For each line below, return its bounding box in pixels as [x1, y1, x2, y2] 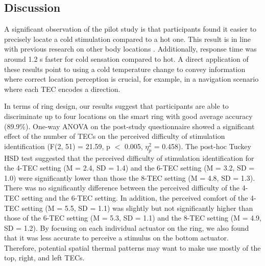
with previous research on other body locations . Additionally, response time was [4, 43, 257, 54]
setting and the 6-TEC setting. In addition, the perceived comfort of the [21, 192, 248, 203]
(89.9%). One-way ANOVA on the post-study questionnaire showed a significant [4, 120, 255, 131]
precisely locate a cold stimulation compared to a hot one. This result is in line [4, 33, 251, 44]
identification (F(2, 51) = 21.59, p [4, 140, 110, 151]
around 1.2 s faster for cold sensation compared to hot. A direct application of [4, 53, 249, 64]
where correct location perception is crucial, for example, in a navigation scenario [4, 74, 259, 84]
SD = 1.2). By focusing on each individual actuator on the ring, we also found [4, 222, 249, 233]
